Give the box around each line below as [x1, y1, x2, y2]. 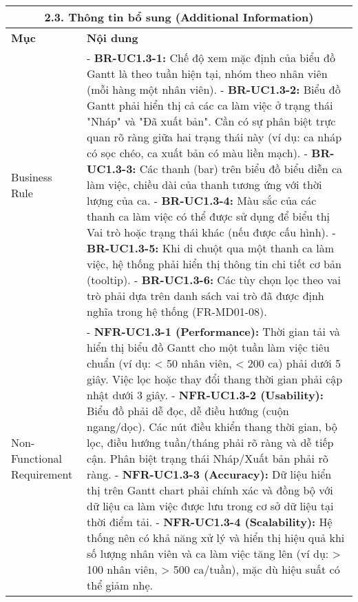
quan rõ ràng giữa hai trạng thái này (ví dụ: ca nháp [87, 129, 342, 145]
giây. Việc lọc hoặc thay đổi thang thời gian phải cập [87, 371, 343, 387]
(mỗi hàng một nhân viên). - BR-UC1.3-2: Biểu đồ [87, 81, 341, 97]
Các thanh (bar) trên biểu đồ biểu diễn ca [139, 161, 343, 177]
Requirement [11, 466, 73, 482]
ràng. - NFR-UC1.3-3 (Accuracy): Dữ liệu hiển [87, 466, 332, 482]
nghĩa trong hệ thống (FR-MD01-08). [87, 303, 267, 319]
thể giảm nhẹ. [87, 577, 154, 593]
